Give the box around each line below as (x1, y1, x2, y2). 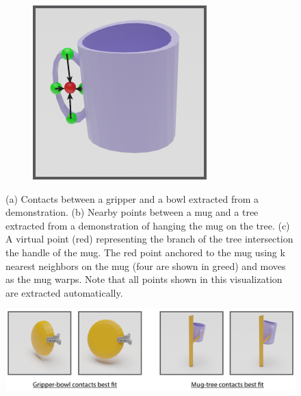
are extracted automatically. (5, 285, 123, 299)
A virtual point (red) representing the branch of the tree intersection (5, 232, 293, 246)
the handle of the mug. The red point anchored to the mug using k (5, 245, 285, 259)
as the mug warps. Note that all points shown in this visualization (5, 272, 283, 286)
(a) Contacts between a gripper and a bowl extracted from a (5, 191, 259, 206)
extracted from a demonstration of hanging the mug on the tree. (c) (5, 218, 290, 232)
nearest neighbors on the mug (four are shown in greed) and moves (5, 258, 286, 273)
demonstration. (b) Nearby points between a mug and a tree (5, 205, 259, 219)
